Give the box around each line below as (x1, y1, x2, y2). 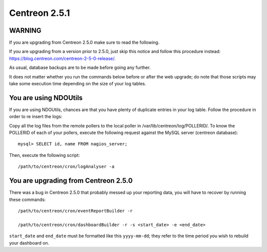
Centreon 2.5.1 (9, 7, 70, 18)
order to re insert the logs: (9, 114, 63, 120)
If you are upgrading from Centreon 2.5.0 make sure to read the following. (9, 40, 160, 46)
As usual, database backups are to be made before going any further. (9, 64, 151, 70)
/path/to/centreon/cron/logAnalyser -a (18, 164, 115, 170)
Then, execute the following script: (9, 152, 80, 158)
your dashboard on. (9, 240, 49, 246)
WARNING (9, 26, 42, 35)
